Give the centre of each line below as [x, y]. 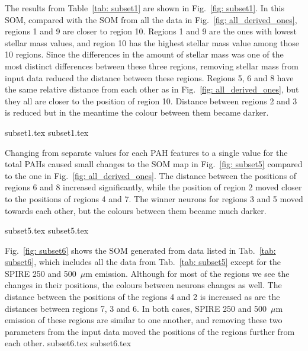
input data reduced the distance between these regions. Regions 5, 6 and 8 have [149, 77]
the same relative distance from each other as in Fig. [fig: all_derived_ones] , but [152, 89]
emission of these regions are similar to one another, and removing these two [144, 320]
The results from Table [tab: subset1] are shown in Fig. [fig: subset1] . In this [145, 8]
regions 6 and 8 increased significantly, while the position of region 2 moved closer [153, 187]
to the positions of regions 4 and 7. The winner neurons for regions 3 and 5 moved [154, 198]
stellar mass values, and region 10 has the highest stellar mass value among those [152, 42]
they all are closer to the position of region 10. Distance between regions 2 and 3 [151, 100]
